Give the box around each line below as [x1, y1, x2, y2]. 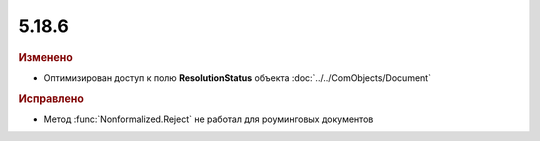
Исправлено [18, 91, 84, 105]
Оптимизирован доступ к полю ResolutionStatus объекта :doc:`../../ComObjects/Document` [43, 71, 432, 84]
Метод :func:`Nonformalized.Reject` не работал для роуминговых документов [43, 113, 374, 125]
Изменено [18, 50, 74, 64]
